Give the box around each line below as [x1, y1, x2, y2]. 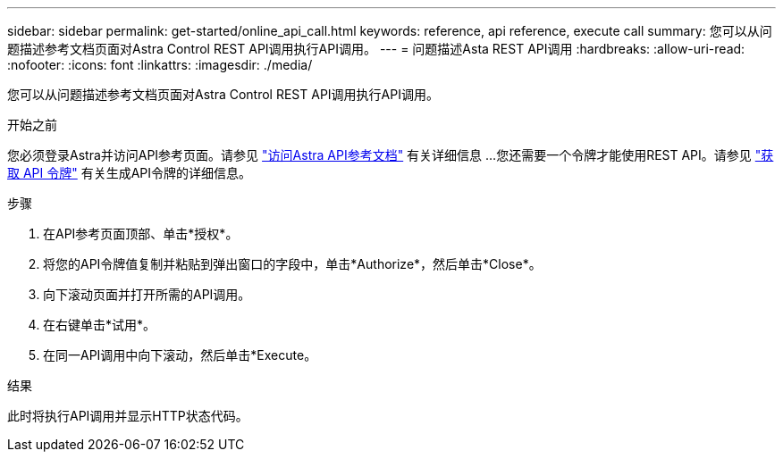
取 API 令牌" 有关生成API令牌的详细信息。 [7, 165, 252, 180]
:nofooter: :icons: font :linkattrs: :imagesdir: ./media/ [7, 57, 313, 72]
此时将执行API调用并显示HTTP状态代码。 [7, 408, 248, 423]
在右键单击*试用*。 [43, 317, 156, 332]
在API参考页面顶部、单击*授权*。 [43, 226, 239, 241]
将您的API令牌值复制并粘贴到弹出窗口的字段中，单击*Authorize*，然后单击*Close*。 [43, 256, 542, 271]
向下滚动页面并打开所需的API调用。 [43, 287, 251, 302]
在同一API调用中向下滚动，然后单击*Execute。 [43, 347, 317, 363]
